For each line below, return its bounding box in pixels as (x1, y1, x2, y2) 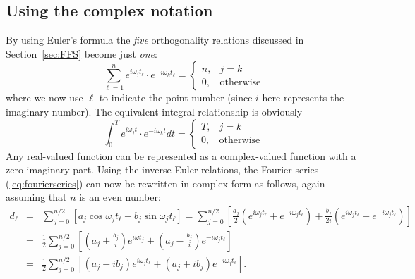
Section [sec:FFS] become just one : (6, 46, 157, 61)
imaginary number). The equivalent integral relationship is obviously (6, 104, 303, 118)
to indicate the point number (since (99, 90, 253, 105)
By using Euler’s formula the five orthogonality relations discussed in (6, 32, 304, 47)
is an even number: (79, 190, 161, 204)
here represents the (262, 90, 344, 105)
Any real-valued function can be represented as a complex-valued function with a (6, 148, 356, 163)
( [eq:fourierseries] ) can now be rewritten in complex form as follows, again (6, 175, 325, 190)
